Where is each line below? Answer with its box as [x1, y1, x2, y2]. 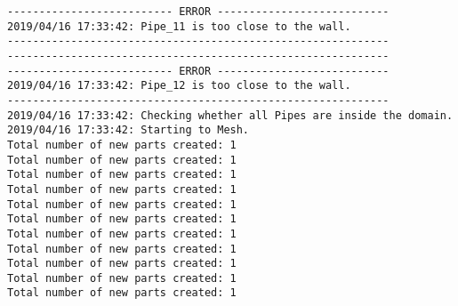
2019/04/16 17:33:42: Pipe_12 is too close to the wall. [7, 79, 351, 93]
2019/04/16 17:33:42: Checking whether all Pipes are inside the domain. [7, 109, 454, 122]
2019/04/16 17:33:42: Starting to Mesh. [7, 124, 250, 137]
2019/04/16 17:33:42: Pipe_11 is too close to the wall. [7, 20, 351, 33]
